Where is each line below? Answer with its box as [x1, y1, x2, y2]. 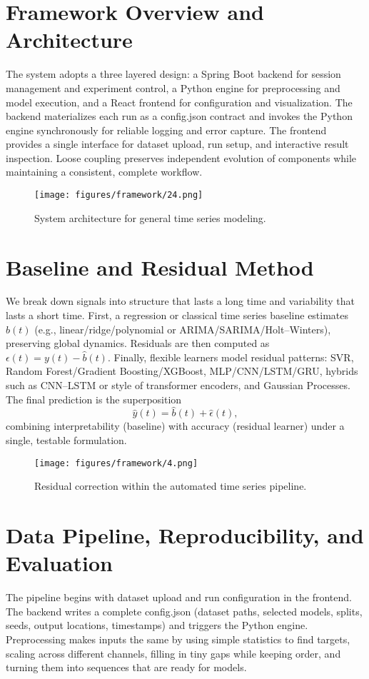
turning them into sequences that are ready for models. [6, 660, 247, 675]
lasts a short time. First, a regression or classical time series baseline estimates [6, 308, 349, 323]
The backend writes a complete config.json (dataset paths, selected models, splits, [6, 603, 363, 618]
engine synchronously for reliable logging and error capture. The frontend [6, 122, 327, 137]
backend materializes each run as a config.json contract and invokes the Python [6, 109, 353, 124]
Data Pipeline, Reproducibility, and [6, 520, 364, 550]
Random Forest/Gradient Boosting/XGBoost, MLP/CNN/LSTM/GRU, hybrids [6, 363, 358, 378]
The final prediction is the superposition [6, 391, 182, 406]
